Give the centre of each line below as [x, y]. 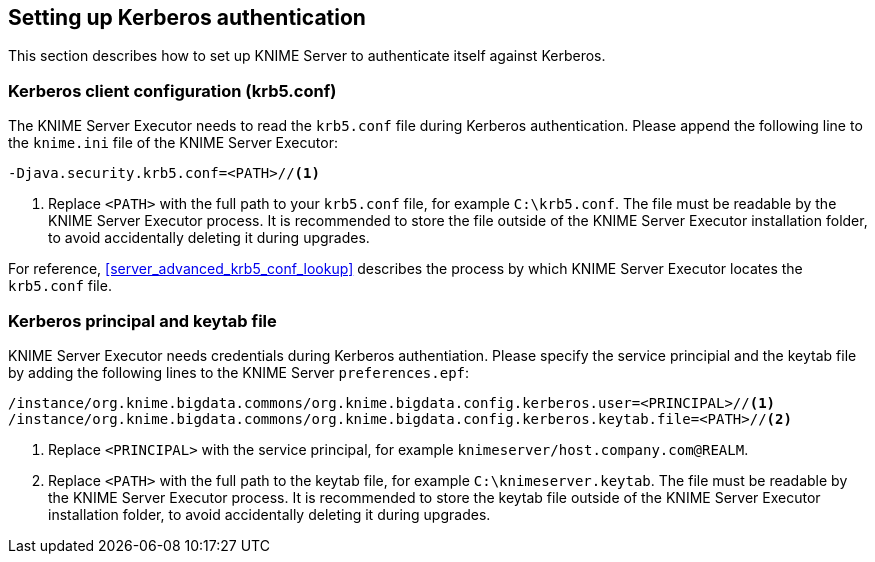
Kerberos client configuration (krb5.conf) [172, 90]
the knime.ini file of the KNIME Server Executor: [173, 143]
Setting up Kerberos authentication [187, 17]
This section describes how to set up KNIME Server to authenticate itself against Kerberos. [307, 56]
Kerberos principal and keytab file [142, 320]
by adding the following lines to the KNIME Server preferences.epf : [239, 372]
